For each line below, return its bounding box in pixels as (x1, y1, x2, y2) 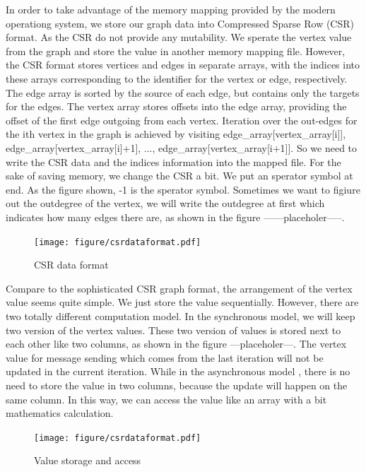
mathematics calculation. (6, 406, 114, 420)
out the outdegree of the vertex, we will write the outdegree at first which (6, 196, 325, 211)
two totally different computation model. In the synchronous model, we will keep (6, 308, 355, 323)
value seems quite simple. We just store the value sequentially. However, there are (6, 295, 359, 309)
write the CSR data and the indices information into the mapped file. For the (6, 154, 341, 169)
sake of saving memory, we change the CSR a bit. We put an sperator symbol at (6, 168, 353, 183)
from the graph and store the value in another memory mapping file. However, (6, 43, 346, 58)
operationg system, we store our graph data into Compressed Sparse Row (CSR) (6, 16, 354, 30)
